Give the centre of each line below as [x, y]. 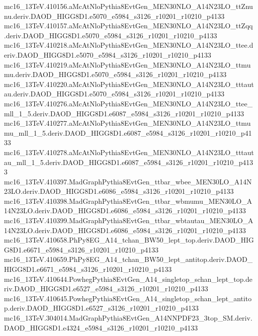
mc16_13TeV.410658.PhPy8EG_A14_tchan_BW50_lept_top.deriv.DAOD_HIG [129, 240]
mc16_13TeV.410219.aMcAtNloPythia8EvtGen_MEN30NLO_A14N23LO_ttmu [128, 64]
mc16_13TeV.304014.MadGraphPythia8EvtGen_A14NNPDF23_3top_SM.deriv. [128, 318]
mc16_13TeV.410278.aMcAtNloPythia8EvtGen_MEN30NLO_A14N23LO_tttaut [129, 152]
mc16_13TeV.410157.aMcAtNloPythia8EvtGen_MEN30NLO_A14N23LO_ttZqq [129, 26]
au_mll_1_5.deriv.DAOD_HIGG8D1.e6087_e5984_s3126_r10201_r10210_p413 [129, 162]
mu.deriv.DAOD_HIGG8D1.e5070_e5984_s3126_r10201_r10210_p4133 [115, 74]
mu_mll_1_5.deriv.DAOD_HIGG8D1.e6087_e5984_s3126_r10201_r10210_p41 [128, 132]
